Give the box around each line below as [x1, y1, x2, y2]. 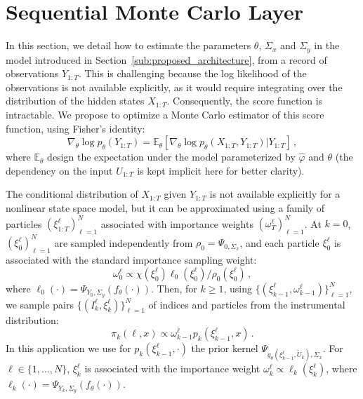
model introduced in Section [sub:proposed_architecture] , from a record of [6, 52, 327, 67]
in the [314, 38, 340, 53]
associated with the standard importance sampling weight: [6, 252, 257, 267]
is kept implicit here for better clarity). [137, 163, 305, 177]
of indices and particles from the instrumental [148, 297, 345, 311]
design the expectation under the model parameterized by [47, 149, 296, 164]
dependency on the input [6, 163, 113, 177]
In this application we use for [6, 341, 131, 356]
